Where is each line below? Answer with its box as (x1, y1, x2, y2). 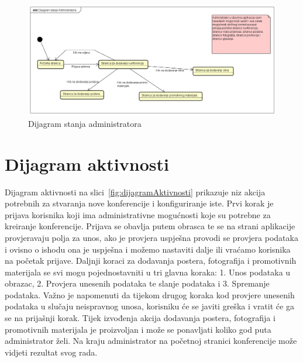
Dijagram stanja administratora (28, 117, 142, 129)
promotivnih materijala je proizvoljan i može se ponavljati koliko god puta (5, 323, 271, 335)
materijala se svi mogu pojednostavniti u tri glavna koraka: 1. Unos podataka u (5, 266, 291, 278)
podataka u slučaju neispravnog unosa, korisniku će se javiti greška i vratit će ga (5, 300, 294, 312)
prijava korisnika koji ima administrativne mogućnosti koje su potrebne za (5, 208, 271, 220)
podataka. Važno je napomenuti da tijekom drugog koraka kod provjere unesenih (5, 288, 295, 301)
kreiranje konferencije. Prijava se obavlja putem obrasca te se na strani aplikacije (5, 220, 295, 232)
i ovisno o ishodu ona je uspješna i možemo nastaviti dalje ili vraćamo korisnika (5, 243, 291, 255)
